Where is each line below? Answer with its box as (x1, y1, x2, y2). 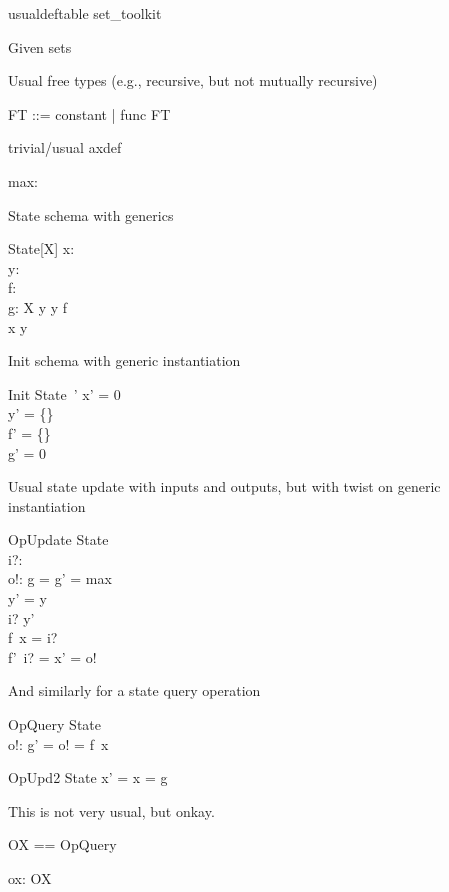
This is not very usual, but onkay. (8, 800, 215, 821)
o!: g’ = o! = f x (8, 733, 109, 754)
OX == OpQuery (8, 834, 117, 855)
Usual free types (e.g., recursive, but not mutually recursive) (8, 70, 378, 91)
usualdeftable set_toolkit (8, 3, 162, 23)
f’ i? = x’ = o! (8, 646, 97, 667)
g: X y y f (8, 296, 68, 317)
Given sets (8, 36, 72, 57)
